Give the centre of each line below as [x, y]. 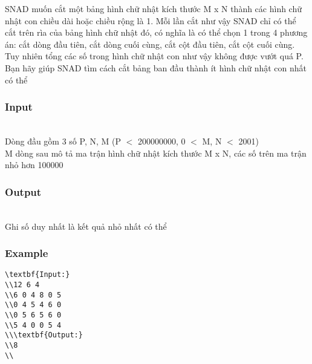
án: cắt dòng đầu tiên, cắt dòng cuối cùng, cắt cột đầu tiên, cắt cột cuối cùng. [150, 44]
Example [27, 253]
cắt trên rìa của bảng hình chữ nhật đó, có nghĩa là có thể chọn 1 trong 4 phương [156, 32]
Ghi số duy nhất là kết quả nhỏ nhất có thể [86, 226]
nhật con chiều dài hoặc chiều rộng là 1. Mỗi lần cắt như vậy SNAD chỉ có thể [151, 20]
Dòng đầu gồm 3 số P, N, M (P [63, 141]
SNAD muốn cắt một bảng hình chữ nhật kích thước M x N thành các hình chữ [154, 8]
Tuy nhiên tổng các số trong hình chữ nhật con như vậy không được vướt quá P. [154, 56]
